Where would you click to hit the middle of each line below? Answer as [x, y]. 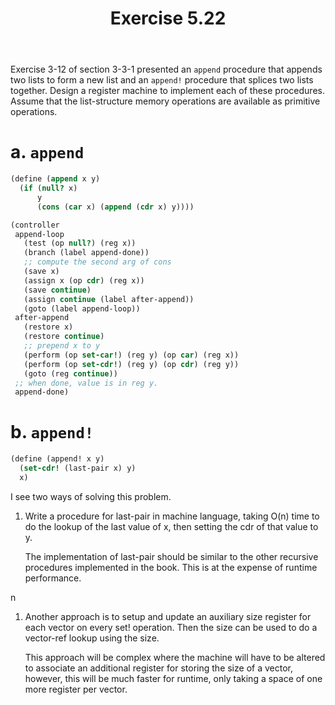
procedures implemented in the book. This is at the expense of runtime [171, 567]
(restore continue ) [64, 337]
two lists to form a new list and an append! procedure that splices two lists [162, 80]
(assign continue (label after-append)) [109, 299]
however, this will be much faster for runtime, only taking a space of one [173, 678]
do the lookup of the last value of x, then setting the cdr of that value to [171, 526]
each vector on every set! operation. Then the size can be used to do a [171, 627]
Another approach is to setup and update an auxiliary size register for [168, 616]
